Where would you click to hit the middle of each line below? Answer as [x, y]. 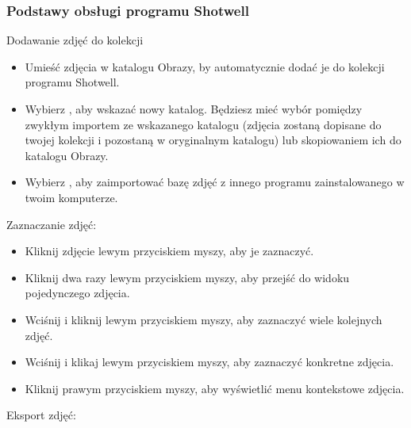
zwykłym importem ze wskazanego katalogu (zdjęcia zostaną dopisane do [203, 124]
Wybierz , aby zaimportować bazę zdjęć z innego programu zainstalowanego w [215, 182]
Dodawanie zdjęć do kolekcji [75, 40]
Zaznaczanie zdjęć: [52, 224]
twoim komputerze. [71, 197]
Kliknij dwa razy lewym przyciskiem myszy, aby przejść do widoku [187, 277]
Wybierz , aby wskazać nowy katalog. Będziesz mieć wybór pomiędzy [194, 109]
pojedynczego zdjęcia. [77, 293]
